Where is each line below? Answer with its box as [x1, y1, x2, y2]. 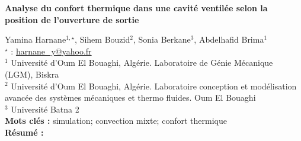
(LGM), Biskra [5, 68, 59, 80]
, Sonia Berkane [133, 33, 191, 46]
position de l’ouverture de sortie [5, 13, 139, 25]
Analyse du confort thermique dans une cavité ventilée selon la [5, 2, 268, 14]
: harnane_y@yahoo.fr [11, 44, 92, 57]
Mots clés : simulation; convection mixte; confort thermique [5, 114, 227, 127]
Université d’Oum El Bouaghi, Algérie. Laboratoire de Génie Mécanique [11, 56, 273, 69]
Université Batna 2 [11, 102, 79, 115]
